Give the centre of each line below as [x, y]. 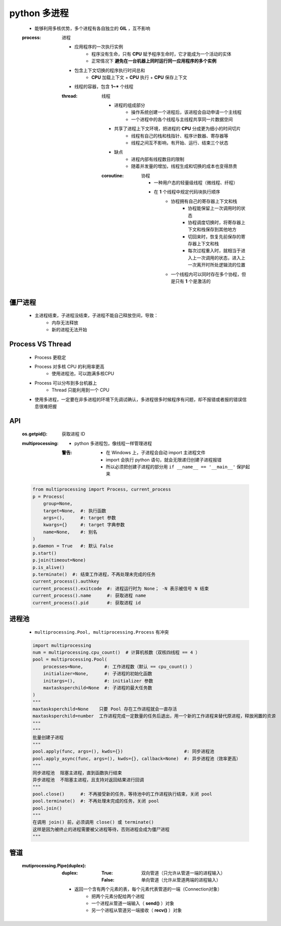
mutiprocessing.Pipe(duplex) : [54, 866]
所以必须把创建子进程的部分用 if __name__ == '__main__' [171, 467]
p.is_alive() [49, 567]
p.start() [45, 553]
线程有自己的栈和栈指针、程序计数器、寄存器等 [180, 136]
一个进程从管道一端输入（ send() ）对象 [133, 903]
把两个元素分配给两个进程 [118, 896]
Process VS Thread [40, 344]
